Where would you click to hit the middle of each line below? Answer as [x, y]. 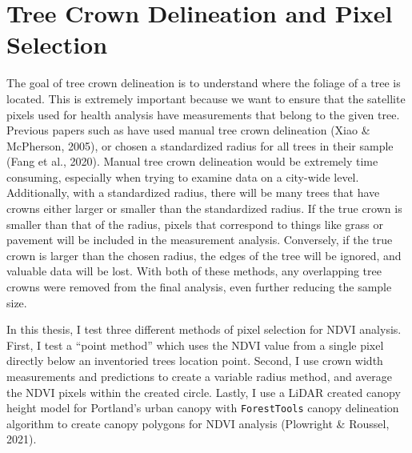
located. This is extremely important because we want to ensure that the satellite [206, 98]
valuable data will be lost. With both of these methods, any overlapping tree [194, 271]
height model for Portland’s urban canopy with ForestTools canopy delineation [203, 408]
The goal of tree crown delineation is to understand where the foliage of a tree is [204, 83]
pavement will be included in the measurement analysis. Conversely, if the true [200, 240]
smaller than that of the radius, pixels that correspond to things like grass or [195, 224]
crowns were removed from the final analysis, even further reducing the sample [199, 287]
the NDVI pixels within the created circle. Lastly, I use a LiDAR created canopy [204, 392]
